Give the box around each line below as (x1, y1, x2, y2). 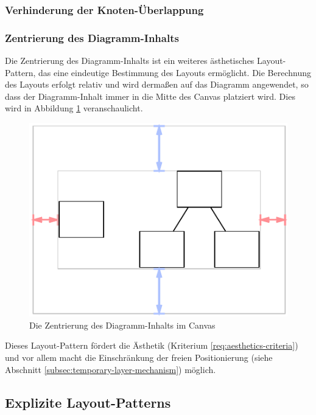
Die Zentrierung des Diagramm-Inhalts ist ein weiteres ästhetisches (5, 54, 255, 67)
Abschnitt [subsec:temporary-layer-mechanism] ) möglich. (5, 363, 216, 375)
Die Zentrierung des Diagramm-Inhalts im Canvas (29, 318, 216, 331)
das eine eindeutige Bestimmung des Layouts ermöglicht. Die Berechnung (38, 66, 312, 78)
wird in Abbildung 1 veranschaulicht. (5, 102, 143, 114)
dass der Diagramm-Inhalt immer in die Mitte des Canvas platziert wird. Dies (5, 89, 295, 102)
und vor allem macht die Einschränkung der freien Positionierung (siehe (5, 351, 273, 364)
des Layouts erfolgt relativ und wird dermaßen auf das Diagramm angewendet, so (5, 78, 309, 91)
